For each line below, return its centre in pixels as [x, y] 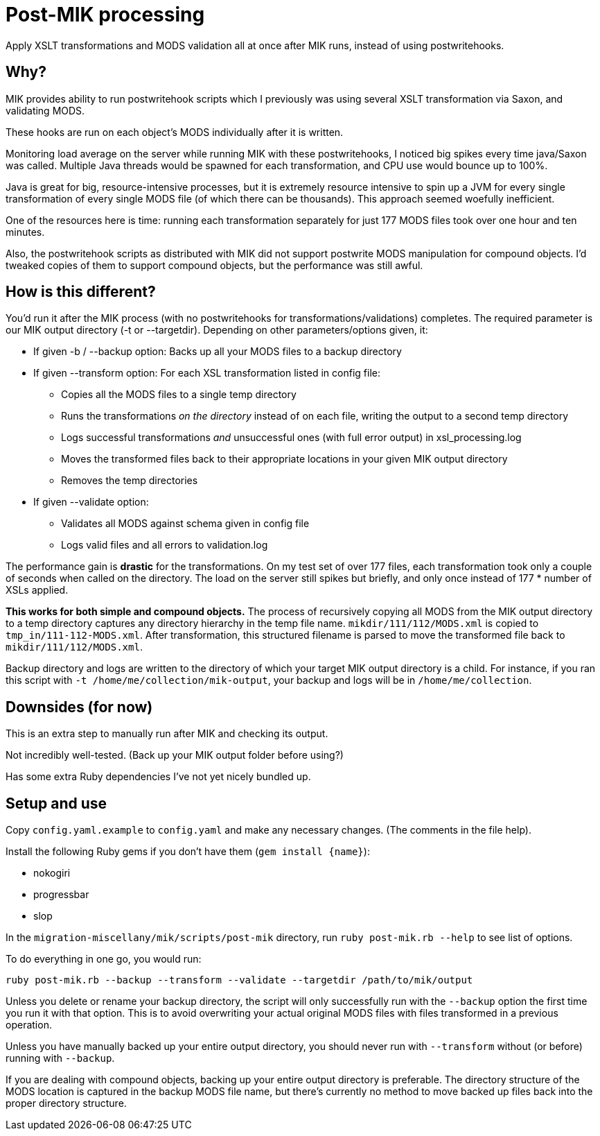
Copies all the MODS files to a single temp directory [179, 395]
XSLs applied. [37, 590]
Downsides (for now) [79, 707]
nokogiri [52, 873]
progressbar [61, 895]
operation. [29, 1025]
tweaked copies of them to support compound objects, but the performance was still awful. [214, 265]
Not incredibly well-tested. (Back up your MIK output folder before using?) [175, 755]
